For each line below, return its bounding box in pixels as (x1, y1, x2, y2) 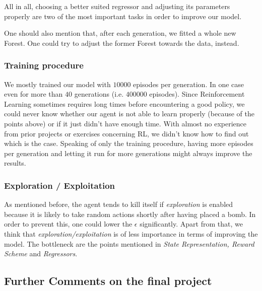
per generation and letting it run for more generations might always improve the (4, 148, 252, 158)
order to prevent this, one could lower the (4, 219, 133, 229)
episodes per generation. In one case (133, 79, 244, 89)
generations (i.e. (74, 89, 124, 99)
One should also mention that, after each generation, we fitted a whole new (4, 28, 236, 38)
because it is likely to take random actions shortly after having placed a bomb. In (4, 208, 256, 219)
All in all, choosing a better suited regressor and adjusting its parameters (4, 1, 230, 11)
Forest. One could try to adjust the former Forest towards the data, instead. (4, 37, 239, 48)
